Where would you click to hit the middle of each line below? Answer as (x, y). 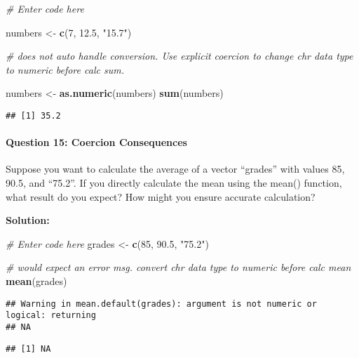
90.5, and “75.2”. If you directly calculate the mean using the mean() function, (174, 183)
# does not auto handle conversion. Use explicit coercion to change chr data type (179, 56)
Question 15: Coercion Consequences (96, 142)
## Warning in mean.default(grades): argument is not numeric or (161, 304)
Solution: (28, 220)
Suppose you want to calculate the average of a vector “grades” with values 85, (175, 169)
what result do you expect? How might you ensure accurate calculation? (161, 196)
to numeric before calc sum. (65, 69)
